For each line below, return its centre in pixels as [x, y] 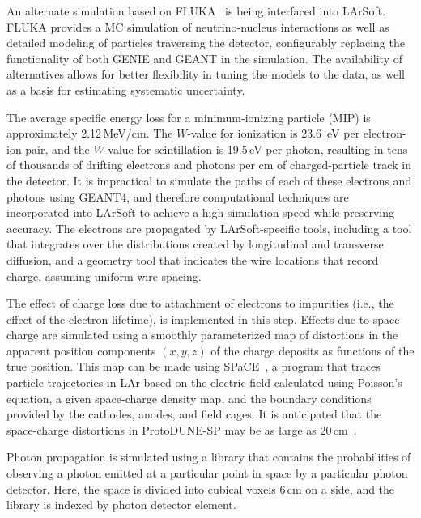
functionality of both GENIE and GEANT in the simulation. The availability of [204, 58]
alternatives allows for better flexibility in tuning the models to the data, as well [206, 74]
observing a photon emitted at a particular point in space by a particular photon [207, 473]
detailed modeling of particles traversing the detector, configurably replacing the [206, 42]
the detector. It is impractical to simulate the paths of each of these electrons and [209, 180]
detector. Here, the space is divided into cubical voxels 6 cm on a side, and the [201, 488]
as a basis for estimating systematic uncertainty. [126, 89]
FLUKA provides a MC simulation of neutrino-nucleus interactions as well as [198, 26]
